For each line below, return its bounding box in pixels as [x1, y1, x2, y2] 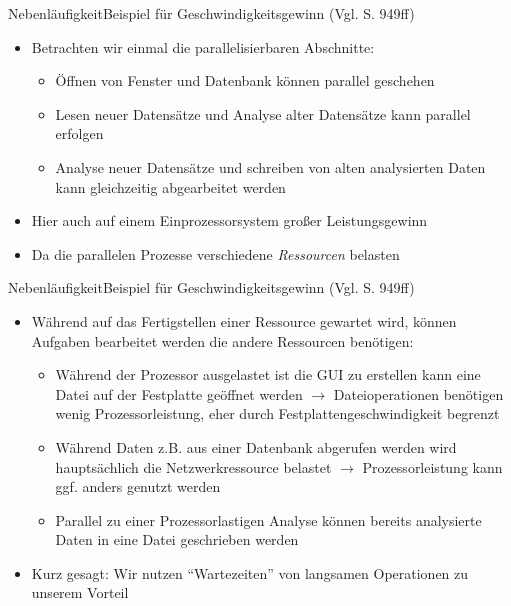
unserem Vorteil [31, 582, 129, 603]
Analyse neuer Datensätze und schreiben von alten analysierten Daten [55, 156, 486, 177]
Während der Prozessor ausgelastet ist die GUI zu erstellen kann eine [55, 364, 481, 385]
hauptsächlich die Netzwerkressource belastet [55, 456, 332, 477]
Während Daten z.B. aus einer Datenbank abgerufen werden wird [55, 436, 457, 457]
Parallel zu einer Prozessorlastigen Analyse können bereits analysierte [55, 509, 482, 530]
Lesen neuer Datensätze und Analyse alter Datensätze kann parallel [55, 103, 471, 124]
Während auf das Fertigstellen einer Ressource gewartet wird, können [31, 310, 457, 331]
